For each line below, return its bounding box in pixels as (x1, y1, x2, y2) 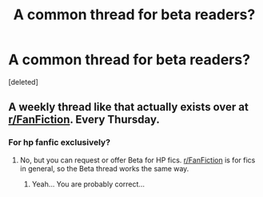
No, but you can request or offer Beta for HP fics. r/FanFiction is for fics (19, 155, 256, 165)
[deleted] (8, 77, 38, 86)
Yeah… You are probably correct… (31, 179, 145, 189)
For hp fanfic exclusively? (8, 137, 110, 148)
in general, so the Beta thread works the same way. (19, 163, 189, 173)
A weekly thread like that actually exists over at (8, 100, 249, 114)
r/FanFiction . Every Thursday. (8, 113, 160, 127)
